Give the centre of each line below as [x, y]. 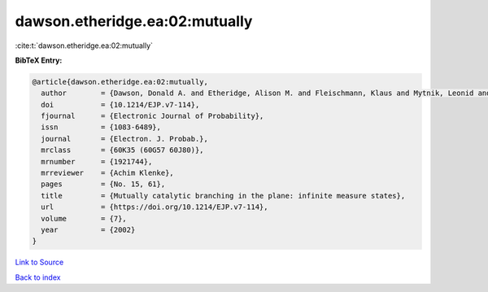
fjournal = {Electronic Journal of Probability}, [152, 116]
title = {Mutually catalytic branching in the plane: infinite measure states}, [223, 196]
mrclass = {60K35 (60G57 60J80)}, [122, 150]
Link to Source [39, 262]
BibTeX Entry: [39, 60]
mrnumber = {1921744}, [97, 161]
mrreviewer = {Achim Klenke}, [107, 173]
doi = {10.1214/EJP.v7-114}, [120, 105]
